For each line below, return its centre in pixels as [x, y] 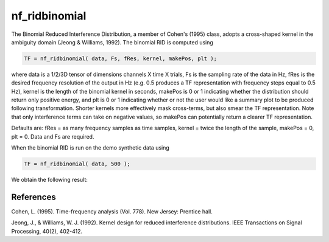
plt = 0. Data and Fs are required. [53, 136]
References [34, 197]
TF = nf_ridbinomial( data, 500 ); [77, 164]
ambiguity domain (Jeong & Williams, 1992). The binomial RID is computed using [112, 42]
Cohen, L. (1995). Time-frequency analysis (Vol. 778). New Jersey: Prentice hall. [112, 211]
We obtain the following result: [50, 180]
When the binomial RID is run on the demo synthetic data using [90, 148]
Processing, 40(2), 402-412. [47, 231]
